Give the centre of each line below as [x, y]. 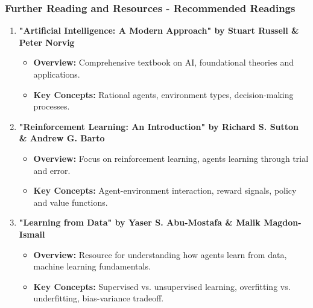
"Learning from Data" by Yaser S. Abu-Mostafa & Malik [140, 222]
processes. [52, 106]
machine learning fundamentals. [92, 266]
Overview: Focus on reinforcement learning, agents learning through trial [171, 158]
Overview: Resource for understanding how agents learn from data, [160, 254]
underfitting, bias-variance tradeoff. [99, 298]
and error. [52, 170]
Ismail [32, 234]
